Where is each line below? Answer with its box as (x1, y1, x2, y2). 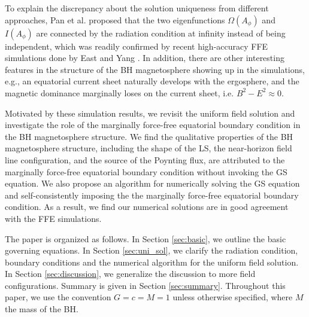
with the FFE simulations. (5, 212, 102, 224)
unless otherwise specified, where (172, 291, 293, 303)
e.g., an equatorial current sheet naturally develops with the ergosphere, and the (5, 75, 299, 87)
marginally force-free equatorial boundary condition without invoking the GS (5, 165, 287, 178)
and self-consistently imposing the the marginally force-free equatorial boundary (5, 188, 299, 201)
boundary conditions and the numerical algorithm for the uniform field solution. (5, 255, 299, 268)
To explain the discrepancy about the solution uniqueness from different (5, 2, 269, 14)
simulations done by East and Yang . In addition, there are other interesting (5, 51, 284, 64)
